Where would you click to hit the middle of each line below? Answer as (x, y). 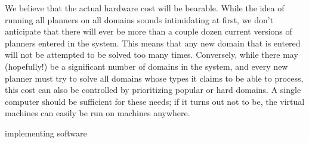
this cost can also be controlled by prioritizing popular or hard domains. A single (153, 90)
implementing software (46, 133)
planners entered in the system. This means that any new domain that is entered (153, 43)
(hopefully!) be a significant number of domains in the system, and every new (146, 66)
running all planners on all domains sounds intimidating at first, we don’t (139, 19)
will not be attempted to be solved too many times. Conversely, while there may (152, 55)
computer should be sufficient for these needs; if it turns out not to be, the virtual (155, 101)
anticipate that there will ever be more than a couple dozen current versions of (149, 31)
